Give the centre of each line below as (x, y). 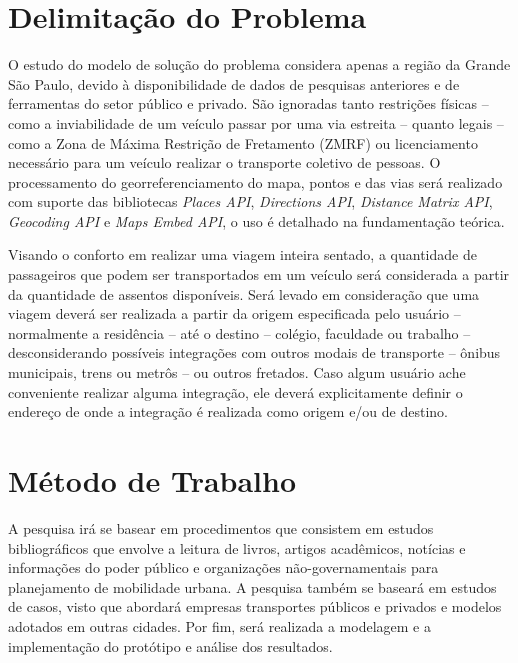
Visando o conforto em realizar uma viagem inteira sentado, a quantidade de (242, 254)
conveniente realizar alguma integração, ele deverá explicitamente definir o (235, 391)
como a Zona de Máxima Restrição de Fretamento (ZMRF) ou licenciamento (243, 142)
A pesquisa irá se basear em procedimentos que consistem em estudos (221, 527)
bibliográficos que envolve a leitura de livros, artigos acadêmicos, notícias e (237, 547)
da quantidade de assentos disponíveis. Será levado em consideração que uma (244, 293)
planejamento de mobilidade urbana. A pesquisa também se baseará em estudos (252, 586)
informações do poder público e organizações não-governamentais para (223, 567)
